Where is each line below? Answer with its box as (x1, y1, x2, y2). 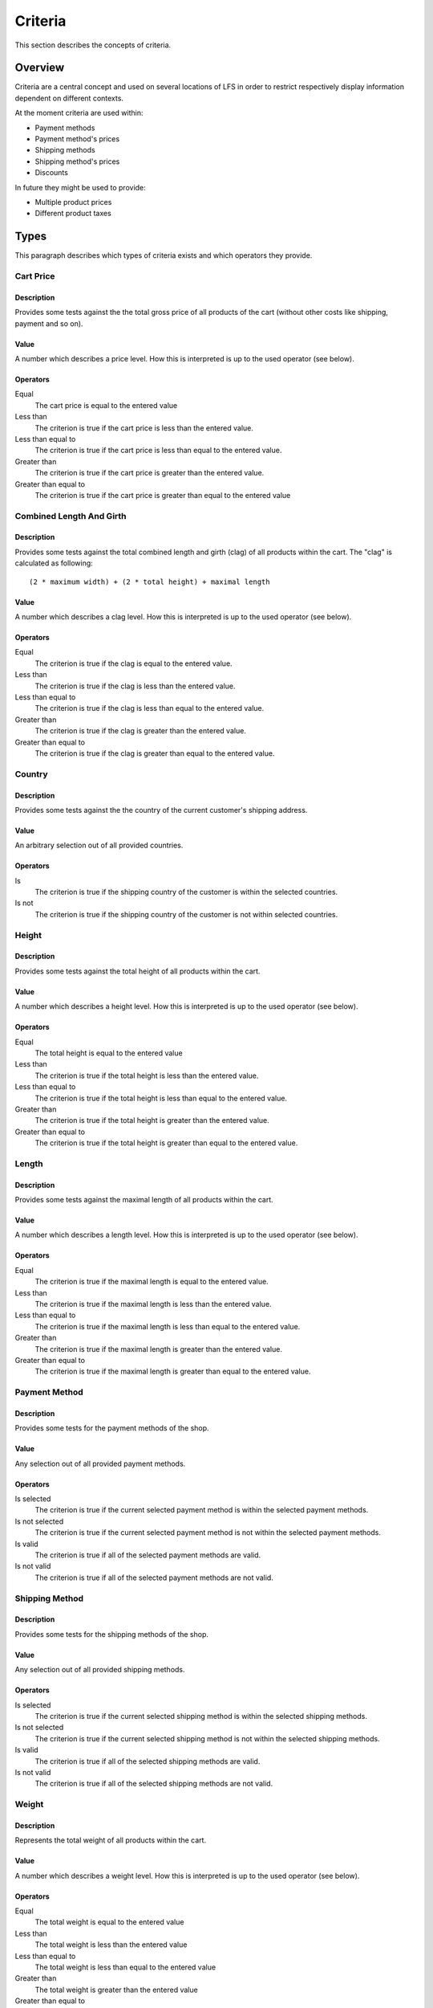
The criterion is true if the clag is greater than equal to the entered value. (34, 748, 275, 758)
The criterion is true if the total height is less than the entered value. (34, 1071, 259, 1080)
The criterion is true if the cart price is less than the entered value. (34, 422, 254, 433)
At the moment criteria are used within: (14, 108, 144, 118)
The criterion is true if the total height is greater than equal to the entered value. (34, 1138, 298, 1148)
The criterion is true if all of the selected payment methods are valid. (34, 1550, 261, 1560)
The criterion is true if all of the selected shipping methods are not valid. (34, 1779, 273, 1789)
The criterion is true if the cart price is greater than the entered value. (34, 468, 265, 478)
